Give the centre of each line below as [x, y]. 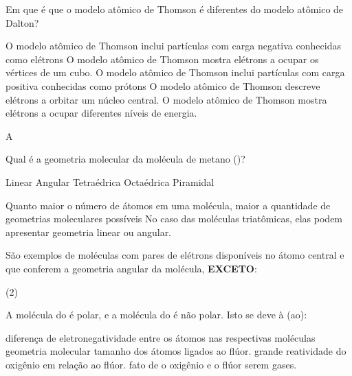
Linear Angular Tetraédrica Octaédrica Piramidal [110, 181]
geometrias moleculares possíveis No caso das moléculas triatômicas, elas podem [174, 219]
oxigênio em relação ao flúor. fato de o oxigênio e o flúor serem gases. [151, 364]
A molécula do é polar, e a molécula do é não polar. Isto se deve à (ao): [156, 315]
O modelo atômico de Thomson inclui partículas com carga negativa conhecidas [173, 46]
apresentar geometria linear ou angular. [89, 232]
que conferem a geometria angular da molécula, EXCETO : [131, 268]
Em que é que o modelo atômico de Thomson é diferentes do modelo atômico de [175, 9]
